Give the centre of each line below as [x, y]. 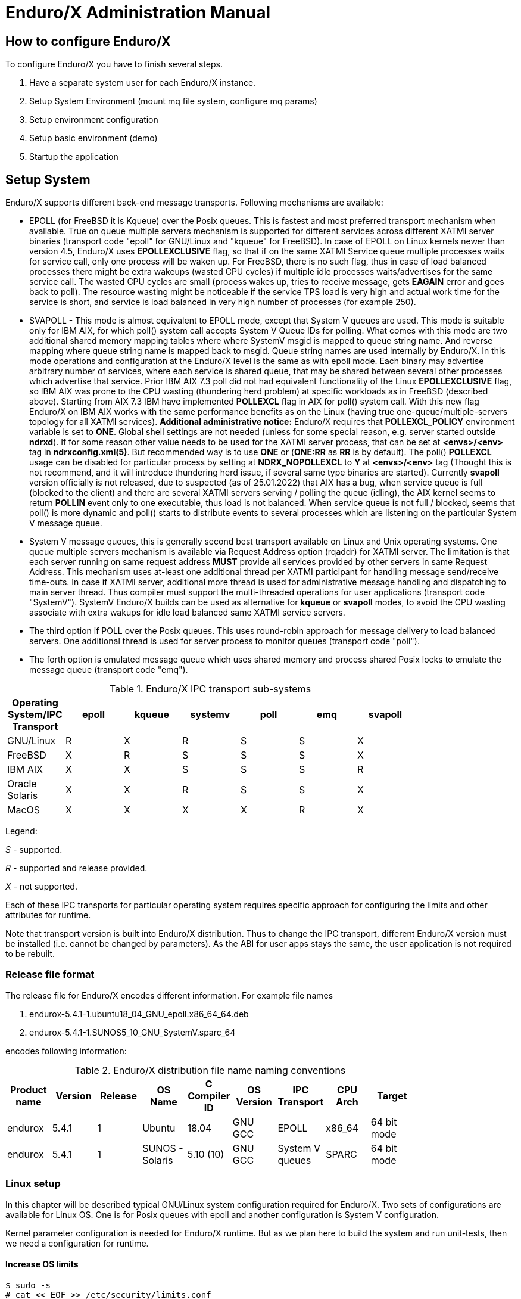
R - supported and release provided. [77, 868]
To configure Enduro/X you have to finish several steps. [114, 64]
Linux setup [33, 1184]
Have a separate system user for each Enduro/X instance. [143, 83]
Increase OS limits [42, 1264]
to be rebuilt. [30, 954]
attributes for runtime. [48, 915]
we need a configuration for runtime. [77, 1243]
